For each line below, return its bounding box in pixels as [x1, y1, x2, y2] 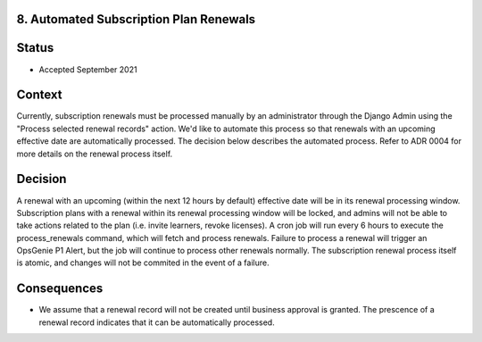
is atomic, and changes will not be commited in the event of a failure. [16, 257, 270, 268]
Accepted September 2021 [38, 63, 137, 75]
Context [16, 88, 62, 103]
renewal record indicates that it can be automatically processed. [38, 317, 276, 328]
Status [16, 40, 54, 55]
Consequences [16, 281, 104, 296]
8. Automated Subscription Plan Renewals [16, 12, 256, 27]
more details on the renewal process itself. [16, 148, 173, 159]
